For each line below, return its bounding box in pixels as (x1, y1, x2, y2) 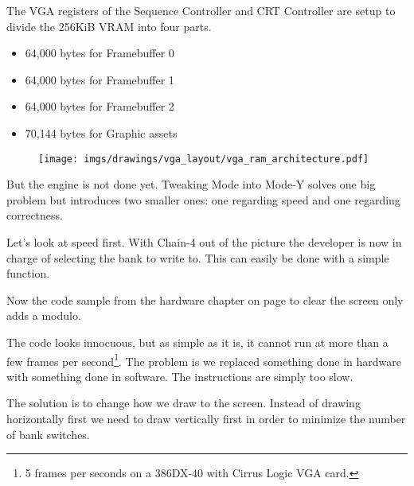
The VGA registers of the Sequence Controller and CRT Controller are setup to (6, 2, 396, 18)
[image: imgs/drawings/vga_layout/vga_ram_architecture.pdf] (38, 153, 369, 165)
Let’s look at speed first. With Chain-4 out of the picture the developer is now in (6, 234, 402, 250)
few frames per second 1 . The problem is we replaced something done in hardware (6, 350, 401, 369)
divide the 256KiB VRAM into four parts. (6, 17, 212, 34)
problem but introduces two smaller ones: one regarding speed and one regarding (6, 191, 400, 208)
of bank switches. (6, 426, 90, 442)
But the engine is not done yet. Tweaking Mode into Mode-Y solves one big (6, 176, 376, 192)
